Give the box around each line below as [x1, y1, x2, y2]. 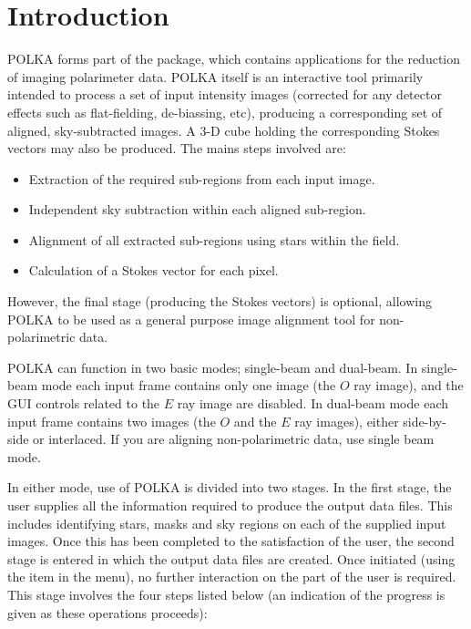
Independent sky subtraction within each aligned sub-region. [28, 200, 366, 219]
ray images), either [294, 411, 399, 430]
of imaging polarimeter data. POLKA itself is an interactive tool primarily [7, 67, 424, 86]
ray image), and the [353, 376, 464, 395]
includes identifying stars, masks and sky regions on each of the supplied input [7, 513, 446, 532]
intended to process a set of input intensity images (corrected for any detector [7, 85, 442, 104]
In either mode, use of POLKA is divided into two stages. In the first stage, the [7, 478, 452, 497]
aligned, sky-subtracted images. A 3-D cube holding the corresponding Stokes [7, 120, 440, 139]
